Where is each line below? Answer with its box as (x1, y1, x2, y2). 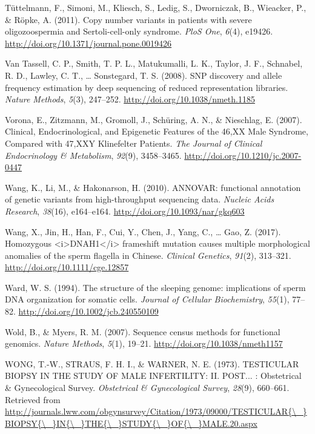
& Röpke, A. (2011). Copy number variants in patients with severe (5, 13, 252, 25)
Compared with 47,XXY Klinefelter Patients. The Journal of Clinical (5, 136, 262, 149)
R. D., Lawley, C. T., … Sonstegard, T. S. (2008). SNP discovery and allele (5, 68, 282, 81)
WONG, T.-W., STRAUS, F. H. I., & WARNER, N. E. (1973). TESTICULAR (5, 357, 299, 370)
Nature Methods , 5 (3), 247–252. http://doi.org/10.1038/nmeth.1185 (5, 93, 255, 105)
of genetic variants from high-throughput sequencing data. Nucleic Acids (5, 193, 274, 205)
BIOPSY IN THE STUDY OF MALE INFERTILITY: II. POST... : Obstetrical (5, 369, 302, 382)
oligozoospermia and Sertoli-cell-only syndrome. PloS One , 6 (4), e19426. (5, 25, 273, 38)
